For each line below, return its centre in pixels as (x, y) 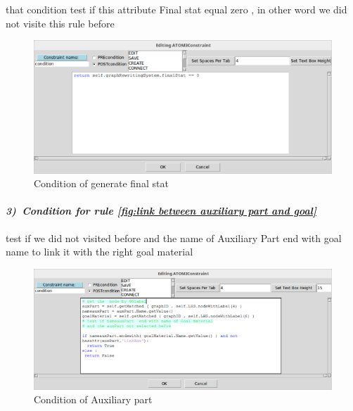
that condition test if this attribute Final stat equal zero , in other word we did (176, 9)
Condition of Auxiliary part (93, 399)
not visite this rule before (60, 23)
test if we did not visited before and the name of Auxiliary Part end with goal (174, 238)
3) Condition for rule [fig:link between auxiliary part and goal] (161, 211)
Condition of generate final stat (101, 183)
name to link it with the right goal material (100, 252)
